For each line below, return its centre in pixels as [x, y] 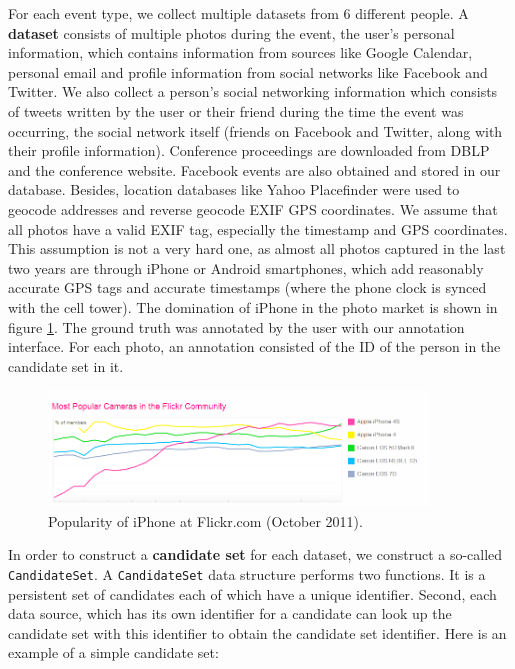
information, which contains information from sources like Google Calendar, [240, 52]
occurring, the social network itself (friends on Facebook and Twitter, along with [255, 130]
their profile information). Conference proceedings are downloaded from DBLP [249, 150]
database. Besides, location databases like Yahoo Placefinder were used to [234, 189]
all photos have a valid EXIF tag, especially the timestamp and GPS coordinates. [258, 228]
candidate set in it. [66, 365]
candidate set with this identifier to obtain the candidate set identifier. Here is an [257, 632]
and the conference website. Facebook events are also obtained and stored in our [254, 169]
